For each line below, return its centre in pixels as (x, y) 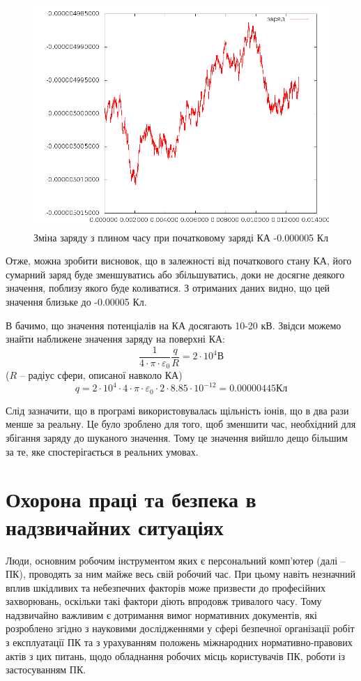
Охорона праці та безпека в (131, 499)
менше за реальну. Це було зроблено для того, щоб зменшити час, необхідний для (181, 424)
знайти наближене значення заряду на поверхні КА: (116, 339)
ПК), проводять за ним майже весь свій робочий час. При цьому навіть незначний (181, 574)
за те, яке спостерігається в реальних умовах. (102, 451)
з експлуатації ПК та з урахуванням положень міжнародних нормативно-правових (179, 642)
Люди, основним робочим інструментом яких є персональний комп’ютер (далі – (176, 560)
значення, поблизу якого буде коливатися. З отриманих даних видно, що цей (168, 288)
